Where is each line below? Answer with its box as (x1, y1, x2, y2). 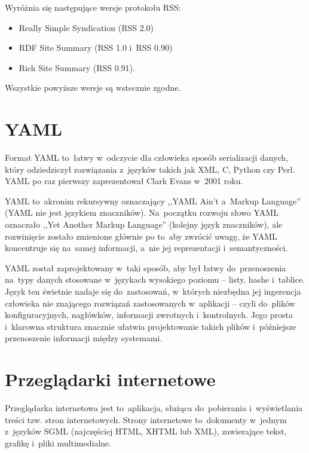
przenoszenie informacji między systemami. (5, 332, 163, 344)
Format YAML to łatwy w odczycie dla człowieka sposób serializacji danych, (5, 151, 289, 164)
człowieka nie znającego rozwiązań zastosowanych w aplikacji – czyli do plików (5, 296, 295, 309)
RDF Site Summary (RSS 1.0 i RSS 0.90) (19, 41, 173, 54)
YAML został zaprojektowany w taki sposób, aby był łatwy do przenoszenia (5, 261, 286, 274)
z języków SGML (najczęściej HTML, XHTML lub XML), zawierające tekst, (5, 425, 287, 437)
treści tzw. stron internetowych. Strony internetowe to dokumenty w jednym (5, 413, 287, 426)
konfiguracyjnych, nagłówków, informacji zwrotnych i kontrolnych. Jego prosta (5, 308, 293, 321)
